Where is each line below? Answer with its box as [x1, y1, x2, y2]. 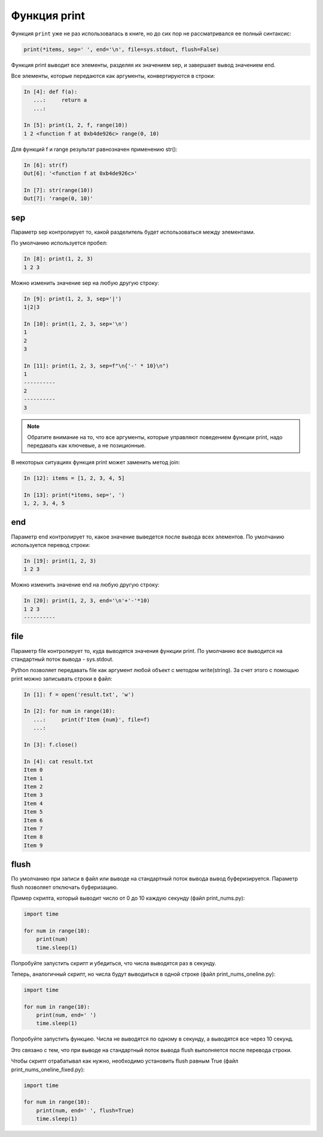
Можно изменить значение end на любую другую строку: [11, 581, 160, 588]
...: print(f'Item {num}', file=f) [33, 716, 150, 723]
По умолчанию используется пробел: [11, 240, 108, 247]
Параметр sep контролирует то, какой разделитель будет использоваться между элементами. [11, 228, 255, 235]
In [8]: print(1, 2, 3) [23, 255, 94, 262]
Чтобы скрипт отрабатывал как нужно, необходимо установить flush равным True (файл [11, 1057, 239, 1065]
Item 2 [23, 783, 43, 790]
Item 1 [23, 775, 43, 782]
